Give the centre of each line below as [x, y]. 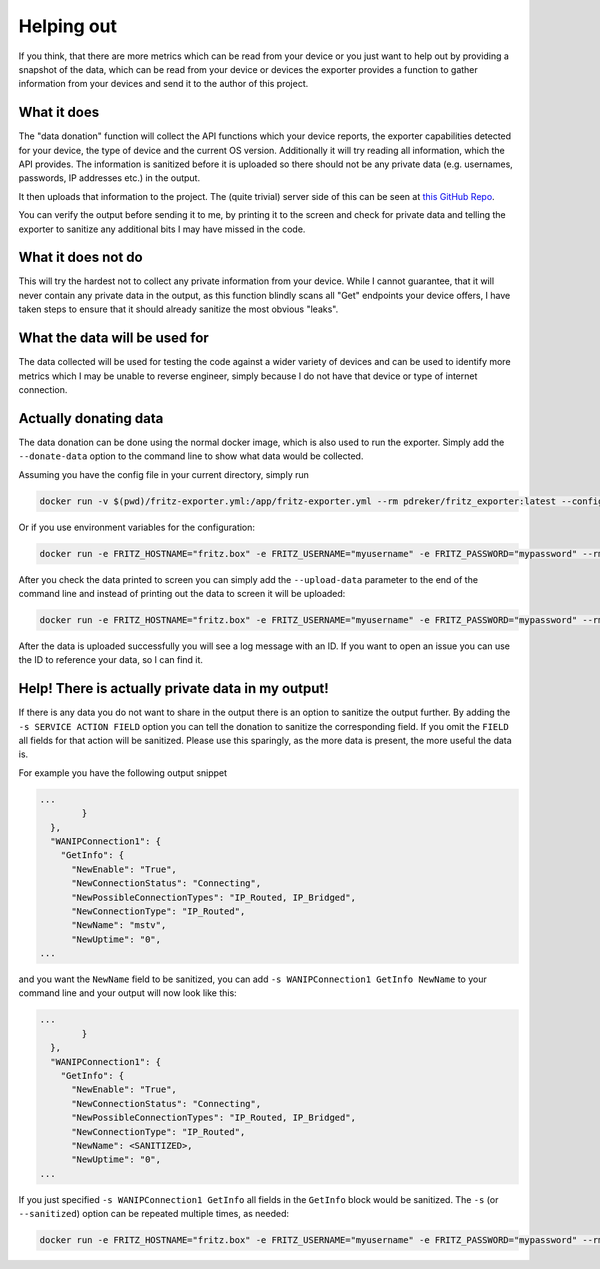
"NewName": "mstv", [119, 925]
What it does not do [81, 257]
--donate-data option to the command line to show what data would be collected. [191, 456]
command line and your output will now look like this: [127, 993]
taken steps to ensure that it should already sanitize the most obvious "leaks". [178, 309]
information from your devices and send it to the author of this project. [163, 84]
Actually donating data [91, 418]
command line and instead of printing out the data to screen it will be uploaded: [182, 593]
